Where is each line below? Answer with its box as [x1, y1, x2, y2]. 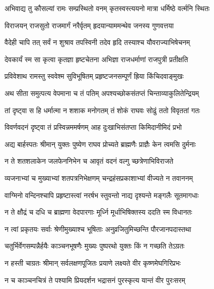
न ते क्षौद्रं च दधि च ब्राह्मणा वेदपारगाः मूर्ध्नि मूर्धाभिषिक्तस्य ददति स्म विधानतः [5, 207, 192, 217]
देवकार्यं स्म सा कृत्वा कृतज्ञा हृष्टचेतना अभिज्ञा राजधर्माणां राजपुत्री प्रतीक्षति [5, 54, 188, 64]
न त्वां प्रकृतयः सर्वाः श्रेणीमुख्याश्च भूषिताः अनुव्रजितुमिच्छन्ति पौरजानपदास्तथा [5, 223, 191, 234]
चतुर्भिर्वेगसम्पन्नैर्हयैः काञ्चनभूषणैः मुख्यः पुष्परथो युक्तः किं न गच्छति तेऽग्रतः [5, 240, 185, 251]
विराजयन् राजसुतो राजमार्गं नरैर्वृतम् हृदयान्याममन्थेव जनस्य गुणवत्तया [5, 20, 174, 30]
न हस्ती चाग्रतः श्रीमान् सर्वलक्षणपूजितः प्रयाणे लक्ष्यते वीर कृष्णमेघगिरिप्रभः [5, 257, 181, 268]
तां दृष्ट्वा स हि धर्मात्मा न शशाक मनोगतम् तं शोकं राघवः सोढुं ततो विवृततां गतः [5, 105, 200, 115]
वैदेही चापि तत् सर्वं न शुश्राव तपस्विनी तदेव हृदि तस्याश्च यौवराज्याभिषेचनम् [5, 37, 190, 47]
